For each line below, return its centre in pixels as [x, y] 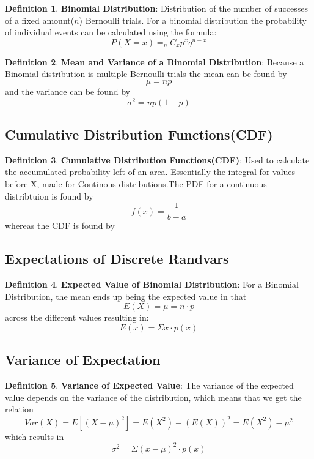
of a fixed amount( [40, 20]
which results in [35, 436]
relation [19, 409]
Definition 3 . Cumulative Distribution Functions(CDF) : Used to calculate [157, 159]
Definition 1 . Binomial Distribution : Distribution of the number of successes [156, 8]
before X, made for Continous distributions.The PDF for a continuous [136, 184]
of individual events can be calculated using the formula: [111, 32]
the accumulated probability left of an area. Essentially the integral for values [150, 172]
